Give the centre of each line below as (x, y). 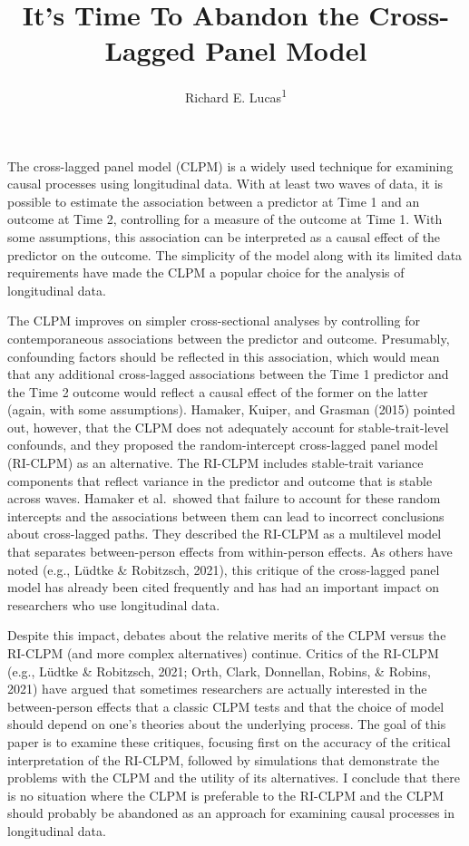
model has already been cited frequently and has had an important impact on (223, 587)
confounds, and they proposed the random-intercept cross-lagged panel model (223, 445)
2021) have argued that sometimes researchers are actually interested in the (217, 689)
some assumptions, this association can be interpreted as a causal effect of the (224, 236)
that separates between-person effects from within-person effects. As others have (230, 552)
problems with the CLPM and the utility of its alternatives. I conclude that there (234, 778)
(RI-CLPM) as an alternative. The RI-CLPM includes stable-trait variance (215, 463)
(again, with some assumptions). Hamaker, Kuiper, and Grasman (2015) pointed (231, 409)
